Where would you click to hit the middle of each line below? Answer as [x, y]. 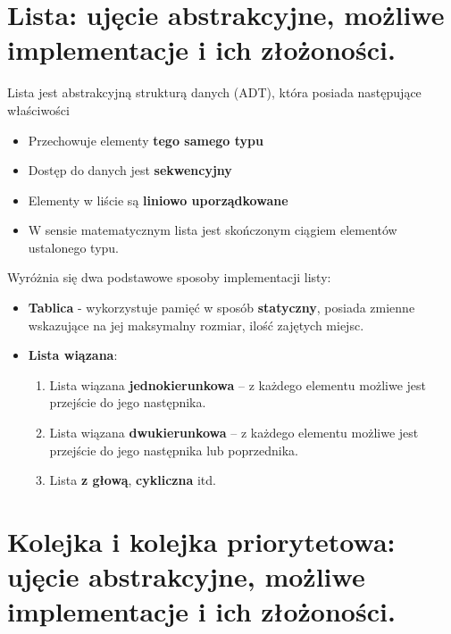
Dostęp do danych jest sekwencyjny [130, 170]
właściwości [38, 109]
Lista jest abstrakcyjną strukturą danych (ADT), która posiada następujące [214, 92]
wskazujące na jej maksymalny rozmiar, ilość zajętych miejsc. [196, 325]
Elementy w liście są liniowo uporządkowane [158, 200]
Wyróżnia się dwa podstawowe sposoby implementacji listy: [169, 277]
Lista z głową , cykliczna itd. [133, 480]
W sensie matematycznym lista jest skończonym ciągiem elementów [213, 230]
